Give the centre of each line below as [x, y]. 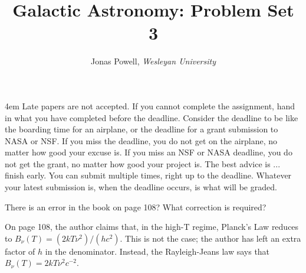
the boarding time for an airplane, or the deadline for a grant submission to [142, 129]
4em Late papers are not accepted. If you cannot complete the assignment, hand [150, 105]
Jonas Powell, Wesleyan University [153, 61]
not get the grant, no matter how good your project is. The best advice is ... [143, 163]
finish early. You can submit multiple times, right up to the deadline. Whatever [148, 175]
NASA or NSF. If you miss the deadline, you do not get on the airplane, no [141, 140]
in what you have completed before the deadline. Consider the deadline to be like [152, 117]
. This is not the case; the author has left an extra [210, 238]
